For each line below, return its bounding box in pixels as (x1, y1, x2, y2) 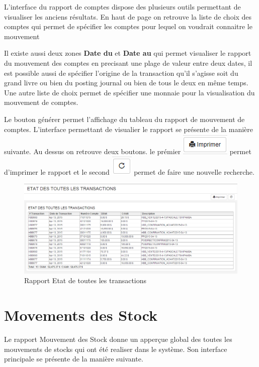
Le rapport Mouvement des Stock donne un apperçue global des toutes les (4, 334, 232, 344)
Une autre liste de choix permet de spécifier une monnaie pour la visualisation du (4, 87, 255, 97)
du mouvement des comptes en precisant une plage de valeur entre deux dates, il (4, 57, 252, 68)
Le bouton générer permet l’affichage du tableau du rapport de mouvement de (4, 113, 245, 124)
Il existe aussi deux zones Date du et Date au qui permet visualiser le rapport (4, 48, 251, 58)
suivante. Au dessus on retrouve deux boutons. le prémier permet (4, 146, 251, 157)
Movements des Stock (4, 305, 158, 325)
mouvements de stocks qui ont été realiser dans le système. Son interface (4, 343, 227, 354)
